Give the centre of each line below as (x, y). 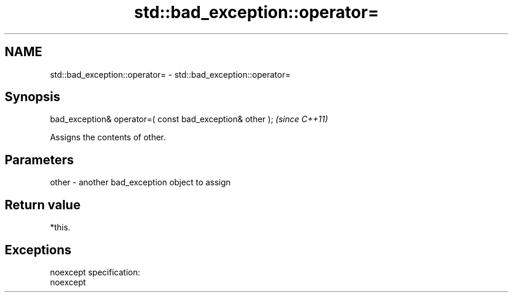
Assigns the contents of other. (108, 137)
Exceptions (38, 250)
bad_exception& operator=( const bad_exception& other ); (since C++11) (189, 119)
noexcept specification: (95, 272)
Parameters (39, 160)
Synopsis (33, 97)
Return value (43, 205)
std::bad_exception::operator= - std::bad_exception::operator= (170, 74)
